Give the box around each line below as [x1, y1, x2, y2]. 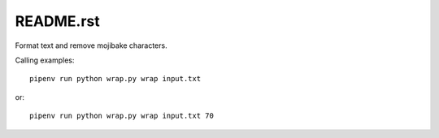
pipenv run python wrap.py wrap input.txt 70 [29, 111, 215, 121]
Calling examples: [15, 55, 75, 65]
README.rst [15, 12, 101, 30]
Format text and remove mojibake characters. [15, 41, 167, 50]
